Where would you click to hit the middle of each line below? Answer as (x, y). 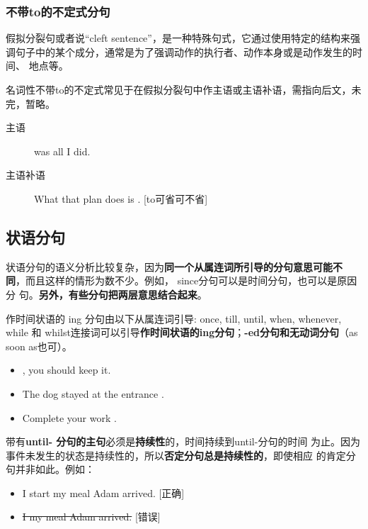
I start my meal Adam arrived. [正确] (103, 492)
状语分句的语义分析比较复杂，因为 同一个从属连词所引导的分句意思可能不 (174, 266)
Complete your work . (69, 417)
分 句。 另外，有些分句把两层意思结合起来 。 (107, 294)
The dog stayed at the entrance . (93, 393)
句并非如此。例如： (50, 469)
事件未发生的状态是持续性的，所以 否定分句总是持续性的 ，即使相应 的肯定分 (181, 455)
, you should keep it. (67, 370)
